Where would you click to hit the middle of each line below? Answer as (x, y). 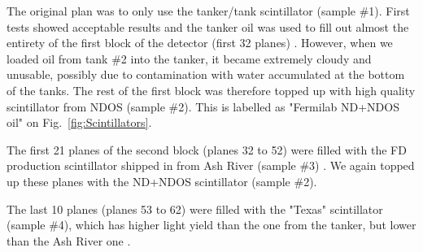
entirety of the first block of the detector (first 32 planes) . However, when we (200, 43)
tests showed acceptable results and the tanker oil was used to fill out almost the (208, 26)
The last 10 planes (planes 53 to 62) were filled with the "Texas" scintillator (195, 209)
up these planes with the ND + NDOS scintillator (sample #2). (162, 181)
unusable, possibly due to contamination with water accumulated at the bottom (206, 74)
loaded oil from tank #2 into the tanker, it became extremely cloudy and (189, 58)
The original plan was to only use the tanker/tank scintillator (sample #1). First (208, 11)
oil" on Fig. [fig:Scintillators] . (79, 122)
